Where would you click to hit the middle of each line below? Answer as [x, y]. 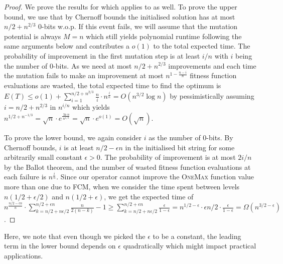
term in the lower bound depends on [60, 246]
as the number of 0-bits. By [191, 137]
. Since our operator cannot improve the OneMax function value [155, 177]
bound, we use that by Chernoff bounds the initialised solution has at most [120, 16]
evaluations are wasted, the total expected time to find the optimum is [113, 85]
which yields [91, 107]
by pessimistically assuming [212, 96]
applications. [24, 255]
